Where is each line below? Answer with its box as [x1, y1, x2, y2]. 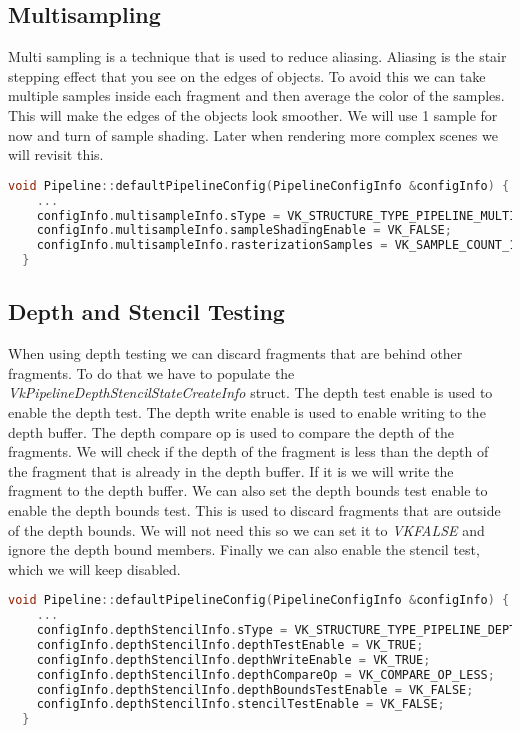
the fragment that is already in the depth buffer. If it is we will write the [8, 460, 454, 481]
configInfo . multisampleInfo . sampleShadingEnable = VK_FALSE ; [36, 223, 452, 238]
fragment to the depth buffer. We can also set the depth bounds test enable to [8, 480, 488, 501]
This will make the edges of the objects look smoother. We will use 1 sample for [8, 104, 498, 125]
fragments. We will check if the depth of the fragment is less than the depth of [8, 441, 489, 462]
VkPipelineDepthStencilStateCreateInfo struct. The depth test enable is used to [8, 382, 493, 403]
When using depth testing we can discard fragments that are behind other [8, 343, 463, 364]
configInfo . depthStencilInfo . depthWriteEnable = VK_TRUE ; [36, 652, 431, 667]
